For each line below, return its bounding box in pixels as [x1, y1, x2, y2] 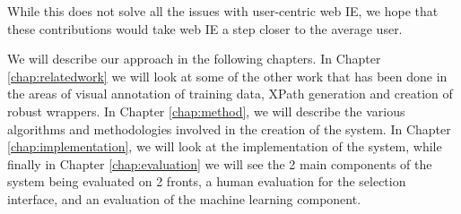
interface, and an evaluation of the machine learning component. [7, 189, 361, 208]
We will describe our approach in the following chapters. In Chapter [7, 49, 381, 68]
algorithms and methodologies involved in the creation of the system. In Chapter [7, 119, 451, 138]
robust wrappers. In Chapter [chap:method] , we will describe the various [7, 101, 405, 120]
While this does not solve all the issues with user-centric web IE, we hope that [7, 2, 439, 20]
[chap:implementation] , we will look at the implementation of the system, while [7, 137, 442, 156]
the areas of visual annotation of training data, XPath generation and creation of [7, 84, 453, 103]
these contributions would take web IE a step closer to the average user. [7, 19, 403, 38]
